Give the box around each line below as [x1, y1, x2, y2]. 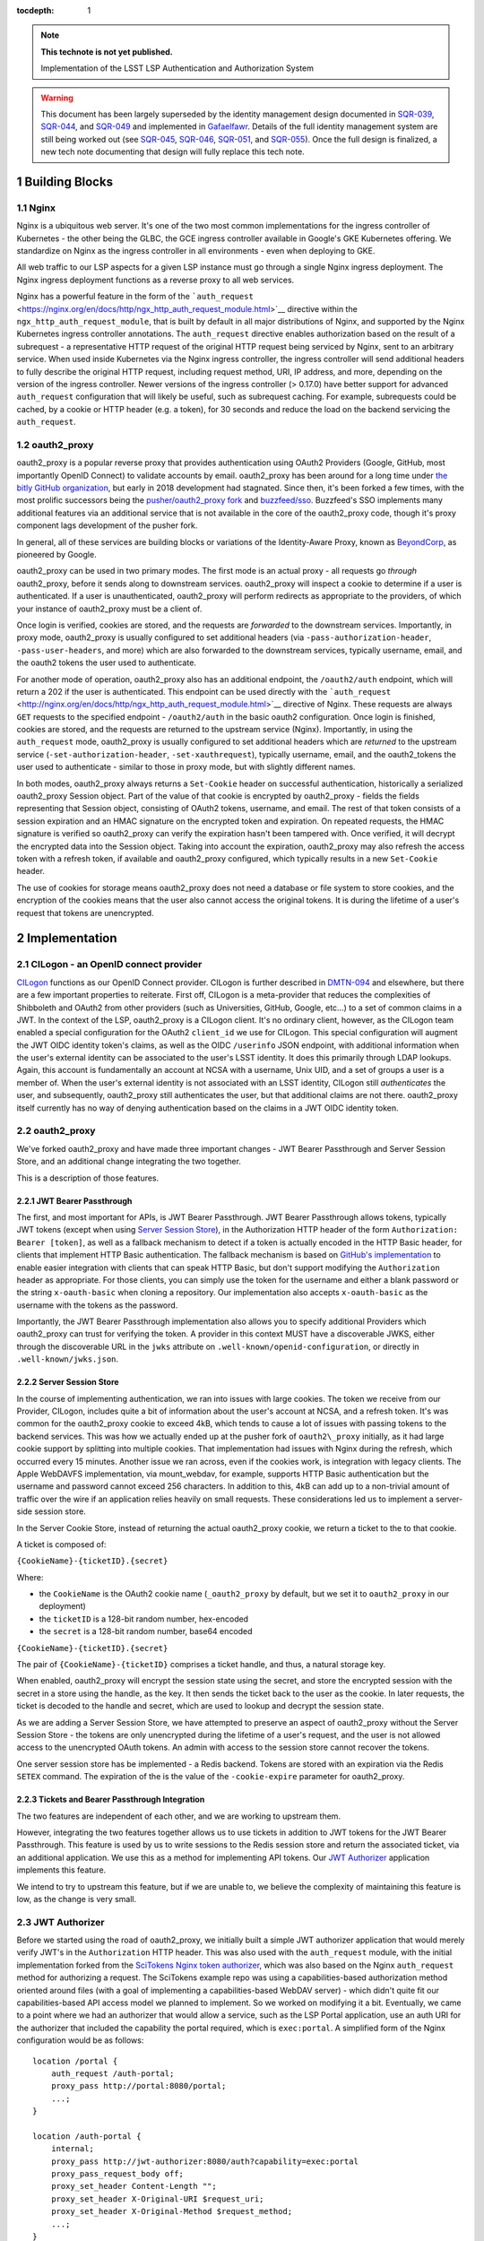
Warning [40, 92, 73, 103]
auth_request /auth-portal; [50, 2068, 175, 2079]
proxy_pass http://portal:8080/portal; [50, 2081, 227, 2091]
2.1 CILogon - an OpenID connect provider [16, 958, 203, 971]
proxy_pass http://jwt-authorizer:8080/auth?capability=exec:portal [50, 2156, 359, 2167]
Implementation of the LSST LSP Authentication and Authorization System [40, 63, 314, 74]
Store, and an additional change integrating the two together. [16, 1156, 242, 1167]
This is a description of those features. [16, 1172, 160, 1183]
